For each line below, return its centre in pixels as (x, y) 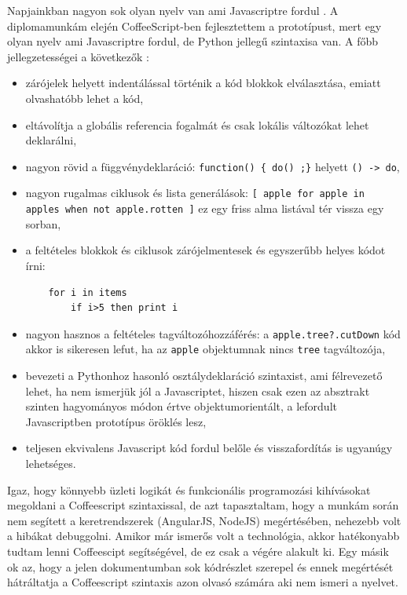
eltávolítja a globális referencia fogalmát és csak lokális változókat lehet (197, 124)
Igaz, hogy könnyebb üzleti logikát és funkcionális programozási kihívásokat (189, 489)
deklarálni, (51, 140)
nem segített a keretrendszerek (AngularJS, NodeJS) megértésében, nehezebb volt (204, 520)
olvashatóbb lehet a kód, (84, 98)
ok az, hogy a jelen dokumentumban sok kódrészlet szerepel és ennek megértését (200, 566)
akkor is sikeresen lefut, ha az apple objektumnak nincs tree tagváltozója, (205, 349)
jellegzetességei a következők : (78, 56)
